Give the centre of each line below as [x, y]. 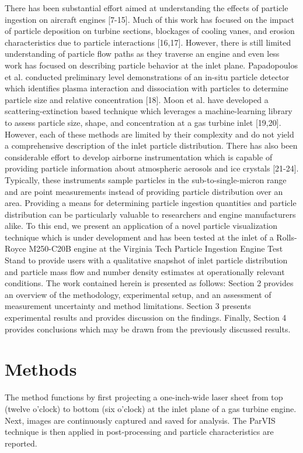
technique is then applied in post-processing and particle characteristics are [139, 432]
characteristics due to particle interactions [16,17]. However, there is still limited [148, 42]
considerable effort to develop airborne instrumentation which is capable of [139, 157]
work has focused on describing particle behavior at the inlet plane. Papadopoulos [151, 65]
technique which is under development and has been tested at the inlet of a [139, 237]
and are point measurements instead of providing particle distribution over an [144, 191]
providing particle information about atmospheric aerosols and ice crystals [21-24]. [152, 168]
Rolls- [287, 237]
